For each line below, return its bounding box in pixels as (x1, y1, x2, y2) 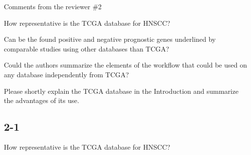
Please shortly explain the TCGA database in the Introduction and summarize (4, 86, 239, 96)
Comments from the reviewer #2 (4, 1, 102, 11)
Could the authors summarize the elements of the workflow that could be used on (4, 60, 247, 70)
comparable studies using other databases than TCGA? (4, 43, 169, 53)
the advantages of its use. (4, 95, 79, 105)
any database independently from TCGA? (4, 69, 129, 79)
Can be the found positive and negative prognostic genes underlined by (4, 34, 216, 44)
